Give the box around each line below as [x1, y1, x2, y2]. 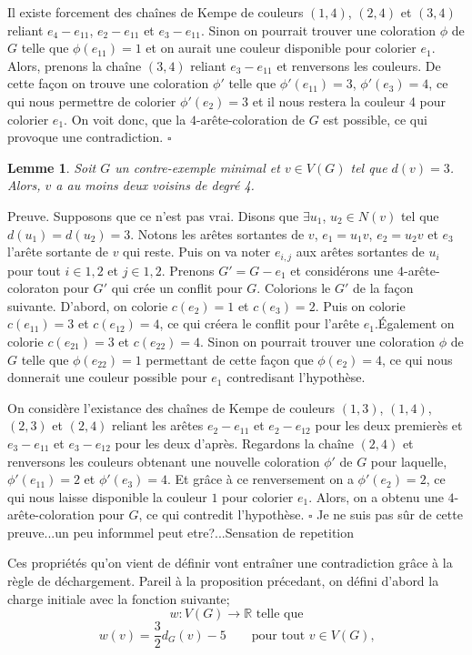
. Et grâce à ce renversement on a [167, 469, 354, 489]
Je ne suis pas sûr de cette [316, 505, 463, 524]
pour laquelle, [370, 451, 447, 470]
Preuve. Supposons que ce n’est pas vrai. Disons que [7, 206, 299, 225]
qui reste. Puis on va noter [123, 242, 271, 261]
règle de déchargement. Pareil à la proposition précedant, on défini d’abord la [7, 571, 439, 590]
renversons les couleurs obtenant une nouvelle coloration [7, 451, 320, 470]
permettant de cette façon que [146, 349, 314, 368]
